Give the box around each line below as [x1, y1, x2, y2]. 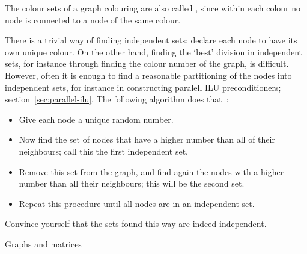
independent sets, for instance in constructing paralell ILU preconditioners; [5, 81, 281, 93]
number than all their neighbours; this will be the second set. [19, 177, 245, 190]
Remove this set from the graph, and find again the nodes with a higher [19, 165, 284, 178]
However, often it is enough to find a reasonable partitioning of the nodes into [5, 69, 292, 81]
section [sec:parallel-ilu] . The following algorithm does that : [5, 93, 229, 105]
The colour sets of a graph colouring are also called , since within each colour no [5, 2, 301, 14]
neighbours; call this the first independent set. [19, 144, 188, 157]
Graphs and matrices [5, 237, 82, 250]
